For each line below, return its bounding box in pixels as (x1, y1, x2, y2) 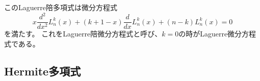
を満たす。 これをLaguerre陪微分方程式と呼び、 (4, 28, 162, 39)
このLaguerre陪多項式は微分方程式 (4, 2, 117, 12)
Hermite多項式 (4, 63, 81, 78)
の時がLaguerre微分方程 (178, 28, 256, 39)
